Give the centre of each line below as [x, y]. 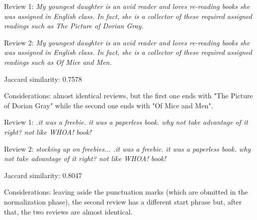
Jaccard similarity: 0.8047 [43, 175]
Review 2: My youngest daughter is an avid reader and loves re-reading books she [127, 42]
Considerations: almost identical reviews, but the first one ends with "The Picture [128, 96]
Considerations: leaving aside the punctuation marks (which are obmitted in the [126, 192]
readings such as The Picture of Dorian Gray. [74, 26]
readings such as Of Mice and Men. [58, 62]
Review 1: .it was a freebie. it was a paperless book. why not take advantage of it [126, 122]
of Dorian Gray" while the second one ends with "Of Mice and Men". [109, 105]
